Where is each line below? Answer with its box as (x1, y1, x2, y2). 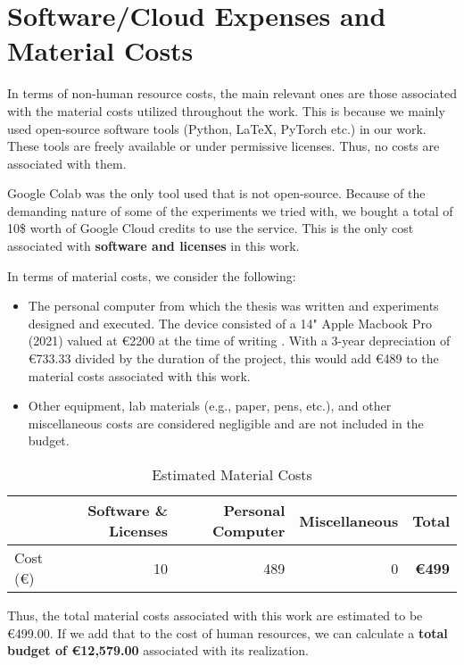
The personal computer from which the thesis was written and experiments (28, 296, 439, 315)
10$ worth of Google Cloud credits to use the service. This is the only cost (7, 219, 414, 237)
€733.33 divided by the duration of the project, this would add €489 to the (28, 349, 439, 368)
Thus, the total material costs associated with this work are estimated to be (7, 606, 423, 624)
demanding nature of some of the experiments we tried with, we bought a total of (7, 201, 453, 220)
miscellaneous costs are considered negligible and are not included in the (28, 413, 424, 432)
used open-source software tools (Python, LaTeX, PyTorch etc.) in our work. (7, 119, 427, 137)
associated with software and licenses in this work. (7, 237, 300, 255)
